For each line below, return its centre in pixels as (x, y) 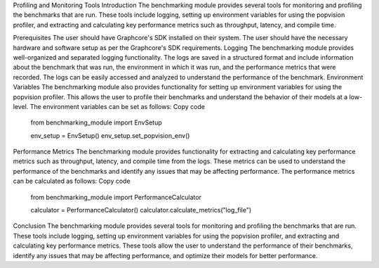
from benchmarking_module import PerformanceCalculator (116, 197)
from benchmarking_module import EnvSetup (97, 122)
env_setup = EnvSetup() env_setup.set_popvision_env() (110, 135)
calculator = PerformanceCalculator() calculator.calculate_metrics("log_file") (141, 210)
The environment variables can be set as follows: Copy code (117, 106)
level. (21, 106)
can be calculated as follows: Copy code (72, 181)
